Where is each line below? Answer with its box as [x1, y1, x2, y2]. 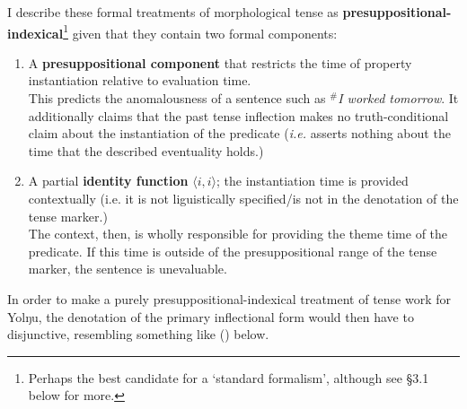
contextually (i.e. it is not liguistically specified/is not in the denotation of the [28, 189, 459, 207]
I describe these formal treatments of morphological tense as [7, 3, 339, 21]
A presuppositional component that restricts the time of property [28, 53, 412, 72]
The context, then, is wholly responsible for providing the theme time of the [28, 224, 448, 243]
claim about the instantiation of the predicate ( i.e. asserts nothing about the [28, 124, 451, 143]
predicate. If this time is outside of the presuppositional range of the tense [28, 241, 437, 260]
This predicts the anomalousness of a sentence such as [28, 89, 326, 108]
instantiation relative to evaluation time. [28, 71, 251, 90]
